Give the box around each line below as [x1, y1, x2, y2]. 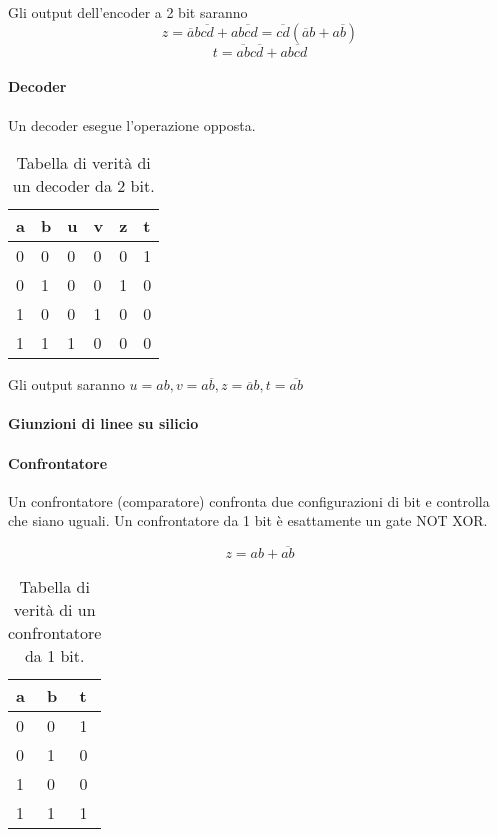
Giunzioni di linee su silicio [8, 413, 199, 434]
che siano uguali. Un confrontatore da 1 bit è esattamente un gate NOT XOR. [8, 510, 488, 531]
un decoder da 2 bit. [12, 174, 155, 198]
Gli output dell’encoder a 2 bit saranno [8, 2, 248, 22]
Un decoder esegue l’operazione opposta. [8, 114, 256, 135]
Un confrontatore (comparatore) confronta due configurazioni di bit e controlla [8, 490, 490, 511]
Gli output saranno [8, 374, 125, 395]
